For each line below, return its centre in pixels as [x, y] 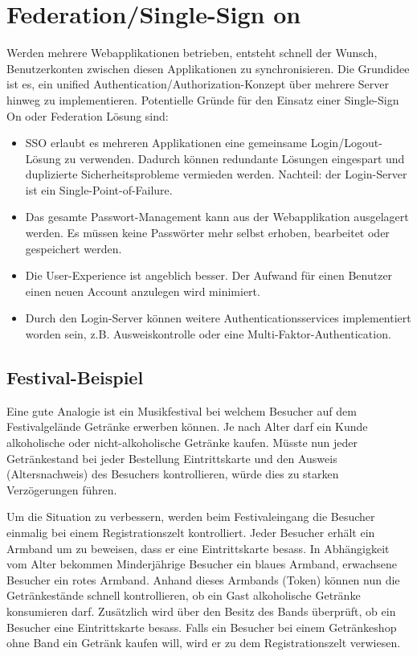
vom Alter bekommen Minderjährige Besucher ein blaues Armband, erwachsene [202, 564]
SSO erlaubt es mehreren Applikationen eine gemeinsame [166, 143]
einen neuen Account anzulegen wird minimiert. [143, 291]
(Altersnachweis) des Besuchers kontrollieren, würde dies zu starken [173, 474]
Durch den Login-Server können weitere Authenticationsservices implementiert [218, 318]
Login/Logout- [346, 143]
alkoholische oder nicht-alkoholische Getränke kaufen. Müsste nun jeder [182, 443]
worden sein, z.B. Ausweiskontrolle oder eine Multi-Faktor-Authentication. [208, 334]
